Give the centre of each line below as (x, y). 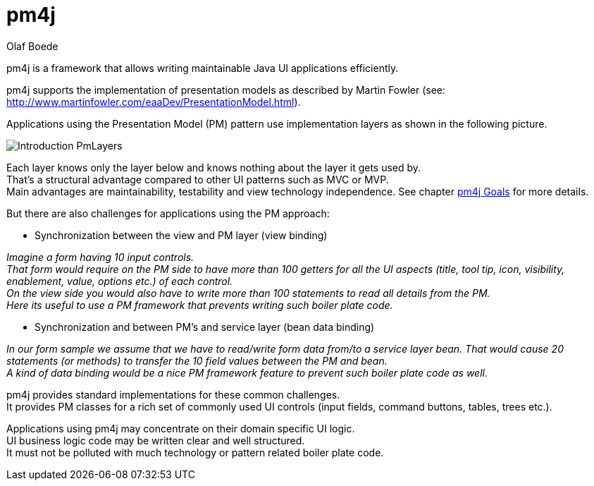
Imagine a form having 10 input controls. (100, 257)
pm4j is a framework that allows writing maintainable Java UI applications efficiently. (203, 68)
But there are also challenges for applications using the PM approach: (168, 213)
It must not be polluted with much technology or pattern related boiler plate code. (195, 452)
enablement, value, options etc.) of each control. (120, 281)
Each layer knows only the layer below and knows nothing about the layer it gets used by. (214, 167)
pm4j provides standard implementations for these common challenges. (173, 394)
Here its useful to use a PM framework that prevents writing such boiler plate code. (200, 305)
